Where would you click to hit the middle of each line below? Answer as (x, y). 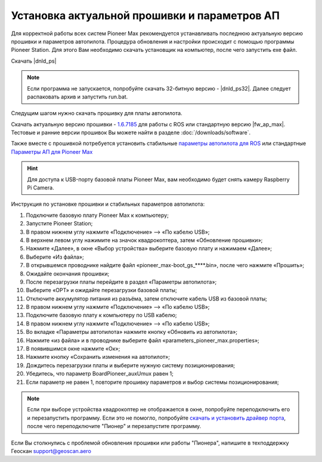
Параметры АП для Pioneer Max (52, 151)
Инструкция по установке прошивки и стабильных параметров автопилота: (108, 204)
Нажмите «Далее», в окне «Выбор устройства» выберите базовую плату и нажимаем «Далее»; (149, 249)
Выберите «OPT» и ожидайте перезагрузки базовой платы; (101, 290)
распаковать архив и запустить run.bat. (78, 97)
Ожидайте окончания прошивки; (68, 274)
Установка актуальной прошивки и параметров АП (145, 15)
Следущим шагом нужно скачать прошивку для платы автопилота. (97, 113)
